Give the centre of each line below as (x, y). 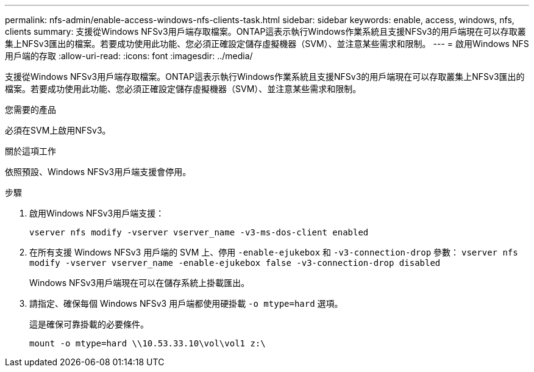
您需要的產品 (30, 109)
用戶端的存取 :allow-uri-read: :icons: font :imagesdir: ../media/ (129, 56)
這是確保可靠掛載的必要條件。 (89, 324)
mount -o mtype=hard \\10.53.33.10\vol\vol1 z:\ (148, 343)
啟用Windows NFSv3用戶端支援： (97, 213)
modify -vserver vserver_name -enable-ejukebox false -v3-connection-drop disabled (235, 263)
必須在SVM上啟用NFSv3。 (58, 130)
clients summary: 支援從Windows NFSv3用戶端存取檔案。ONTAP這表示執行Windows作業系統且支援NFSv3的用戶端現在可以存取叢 (265, 31)
